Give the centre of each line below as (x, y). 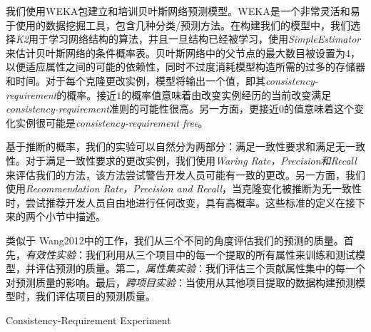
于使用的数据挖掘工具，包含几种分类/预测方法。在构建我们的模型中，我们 (178, 25)
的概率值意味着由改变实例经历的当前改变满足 (227, 94)
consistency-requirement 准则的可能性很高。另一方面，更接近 (142, 109)
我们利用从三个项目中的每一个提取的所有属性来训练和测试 (220, 254)
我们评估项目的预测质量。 (95, 296)
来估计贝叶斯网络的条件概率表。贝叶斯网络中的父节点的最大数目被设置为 (176, 52)
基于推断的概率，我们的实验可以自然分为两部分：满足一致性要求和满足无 (176, 146)
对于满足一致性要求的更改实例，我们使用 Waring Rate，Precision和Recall (191, 160)
